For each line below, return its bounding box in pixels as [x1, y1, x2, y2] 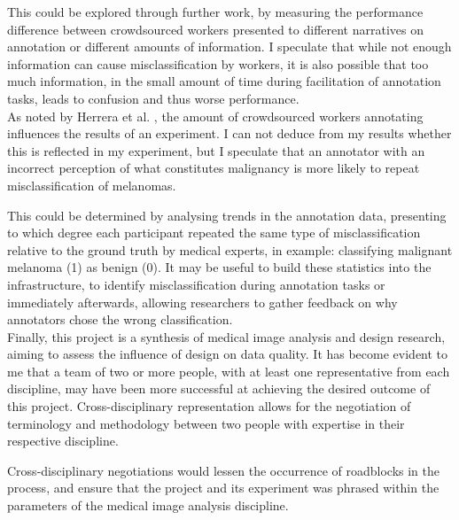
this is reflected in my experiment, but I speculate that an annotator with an [7, 141, 425, 159]
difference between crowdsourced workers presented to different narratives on [7, 19, 424, 38]
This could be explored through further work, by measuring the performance [7, 3, 424, 20]
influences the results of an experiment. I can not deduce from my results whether [7, 124, 452, 143]
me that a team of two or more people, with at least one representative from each [7, 361, 450, 380]
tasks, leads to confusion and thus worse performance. [7, 89, 300, 107]
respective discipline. [7, 431, 119, 450]
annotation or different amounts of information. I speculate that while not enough [7, 37, 452, 56]
